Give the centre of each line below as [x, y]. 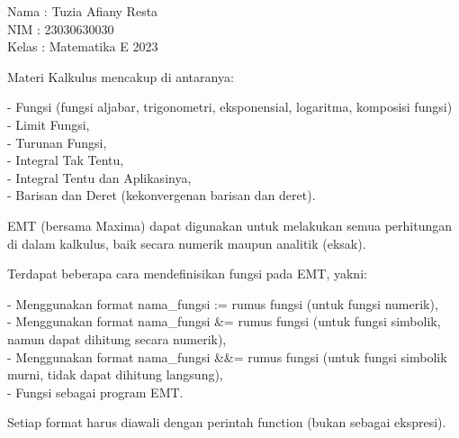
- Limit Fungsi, [49, 124]
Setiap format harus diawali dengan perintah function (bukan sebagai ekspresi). [227, 422]
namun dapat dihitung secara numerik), [117, 338]
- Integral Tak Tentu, [66, 160]
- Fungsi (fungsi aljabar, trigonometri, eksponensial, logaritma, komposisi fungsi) [230, 107]
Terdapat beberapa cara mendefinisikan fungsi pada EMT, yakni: [187, 274]
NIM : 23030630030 [61, 28]
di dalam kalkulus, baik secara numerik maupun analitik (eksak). [187, 243]
